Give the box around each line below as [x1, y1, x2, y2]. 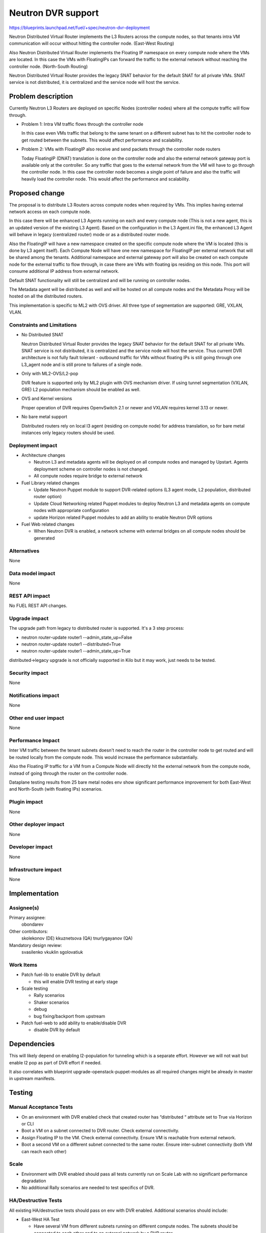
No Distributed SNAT [21, 332, 64, 338]
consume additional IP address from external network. [9, 268, 119, 274]
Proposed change [9, 189, 65, 197]
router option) [33, 494, 62, 500]
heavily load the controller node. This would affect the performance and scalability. [21, 176, 190, 182]
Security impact [9, 669, 49, 676]
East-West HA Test [21, 1216, 60, 1222]
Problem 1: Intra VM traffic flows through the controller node [21, 121, 144, 127]
